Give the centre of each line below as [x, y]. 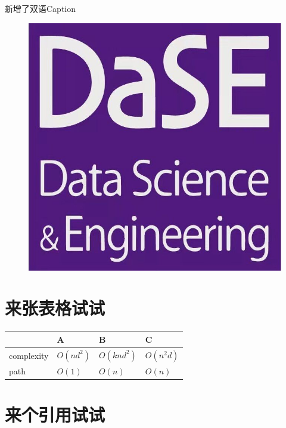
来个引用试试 [55, 415]
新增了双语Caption [41, 8]
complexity [29, 355]
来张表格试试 [55, 308]
